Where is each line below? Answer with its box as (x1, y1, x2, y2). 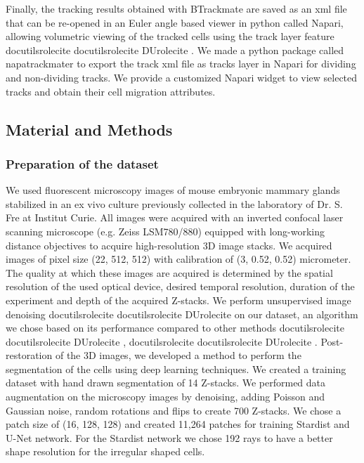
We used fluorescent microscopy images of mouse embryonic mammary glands (6, 183, 340, 197)
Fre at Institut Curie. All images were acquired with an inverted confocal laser (6, 210, 344, 225)
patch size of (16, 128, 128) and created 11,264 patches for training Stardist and (6, 417, 350, 431)
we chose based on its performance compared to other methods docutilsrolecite (6, 320, 344, 335)
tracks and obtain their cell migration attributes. (6, 84, 216, 98)
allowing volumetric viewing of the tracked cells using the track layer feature (6, 29, 334, 44)
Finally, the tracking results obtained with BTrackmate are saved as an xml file (6, 1, 347, 15)
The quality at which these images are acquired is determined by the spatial (6, 265, 333, 280)
